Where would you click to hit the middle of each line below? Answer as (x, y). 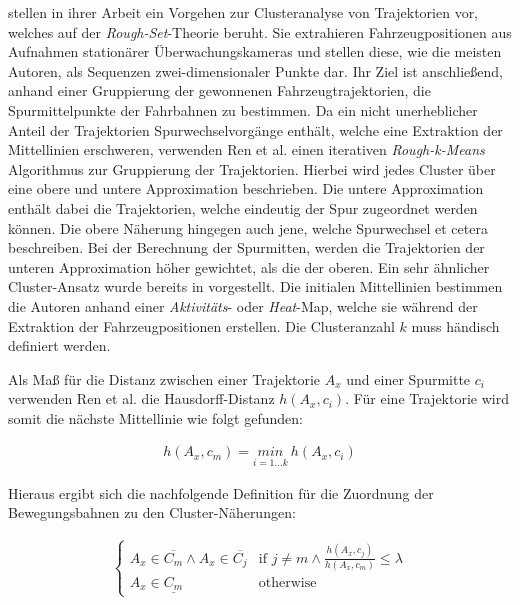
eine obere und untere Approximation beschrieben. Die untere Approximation (246, 188)
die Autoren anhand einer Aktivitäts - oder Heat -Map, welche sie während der (243, 305)
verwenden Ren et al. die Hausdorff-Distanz (141, 398)
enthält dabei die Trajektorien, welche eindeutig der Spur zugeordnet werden (243, 207)
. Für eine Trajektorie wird (427, 398)
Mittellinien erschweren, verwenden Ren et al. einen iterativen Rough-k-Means (246, 149)
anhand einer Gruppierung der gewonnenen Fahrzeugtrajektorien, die (219, 90)
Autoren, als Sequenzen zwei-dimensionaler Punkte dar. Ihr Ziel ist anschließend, (255, 70)
